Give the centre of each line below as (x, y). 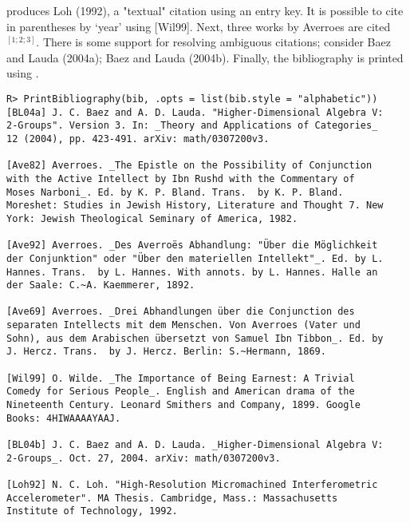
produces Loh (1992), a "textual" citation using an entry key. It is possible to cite (205, 10)
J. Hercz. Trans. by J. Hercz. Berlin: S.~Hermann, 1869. (166, 352)
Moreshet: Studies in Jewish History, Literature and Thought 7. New (195, 206)
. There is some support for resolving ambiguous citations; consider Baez (213, 42)
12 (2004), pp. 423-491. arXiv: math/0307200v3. (138, 139)
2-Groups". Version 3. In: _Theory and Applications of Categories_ (192, 126)
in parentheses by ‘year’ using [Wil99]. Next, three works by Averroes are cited (199, 26)
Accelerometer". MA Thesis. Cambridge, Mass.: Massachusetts (172, 498)
